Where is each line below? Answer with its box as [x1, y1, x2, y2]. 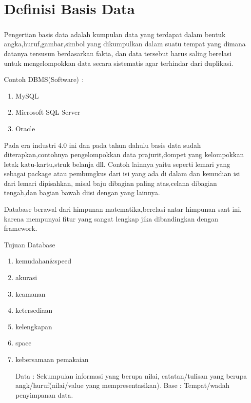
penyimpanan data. [15, 389, 73, 400]
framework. [4, 223, 38, 233]
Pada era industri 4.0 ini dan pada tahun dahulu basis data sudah [4, 140, 201, 150]
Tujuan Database [4, 239, 55, 249]
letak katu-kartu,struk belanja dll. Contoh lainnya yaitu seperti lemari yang [4, 159, 231, 169]
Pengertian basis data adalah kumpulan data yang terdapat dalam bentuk [4, 29, 226, 39]
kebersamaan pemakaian [15, 354, 89, 364]
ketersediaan [15, 305, 53, 315]
